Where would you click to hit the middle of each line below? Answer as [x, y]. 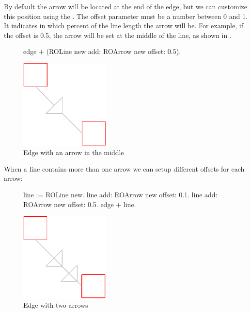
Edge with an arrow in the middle [74, 152]
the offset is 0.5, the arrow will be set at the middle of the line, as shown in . [118, 35]
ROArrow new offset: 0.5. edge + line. [80, 204]
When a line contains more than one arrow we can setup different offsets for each [124, 168]
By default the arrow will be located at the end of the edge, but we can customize [125, 6]
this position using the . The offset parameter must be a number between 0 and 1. [126, 16]
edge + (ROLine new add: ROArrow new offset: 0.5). [102, 51]
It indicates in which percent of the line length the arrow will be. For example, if [124, 26]
